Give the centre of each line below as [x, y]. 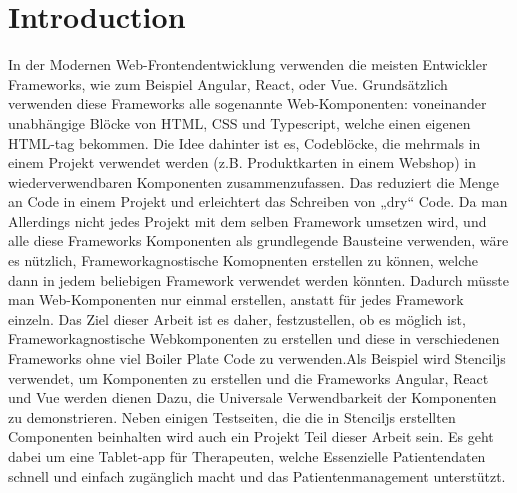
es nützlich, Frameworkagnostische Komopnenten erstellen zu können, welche [243, 260]
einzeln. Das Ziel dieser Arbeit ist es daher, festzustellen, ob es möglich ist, [237, 318]
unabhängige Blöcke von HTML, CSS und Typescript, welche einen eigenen [239, 122]
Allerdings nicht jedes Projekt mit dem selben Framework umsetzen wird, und [247, 220]
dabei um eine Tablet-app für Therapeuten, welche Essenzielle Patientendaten [247, 456]
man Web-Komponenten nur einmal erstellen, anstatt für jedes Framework [236, 299]
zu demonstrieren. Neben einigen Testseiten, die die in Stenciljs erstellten [232, 416]
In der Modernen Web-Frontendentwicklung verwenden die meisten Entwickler [248, 64]
